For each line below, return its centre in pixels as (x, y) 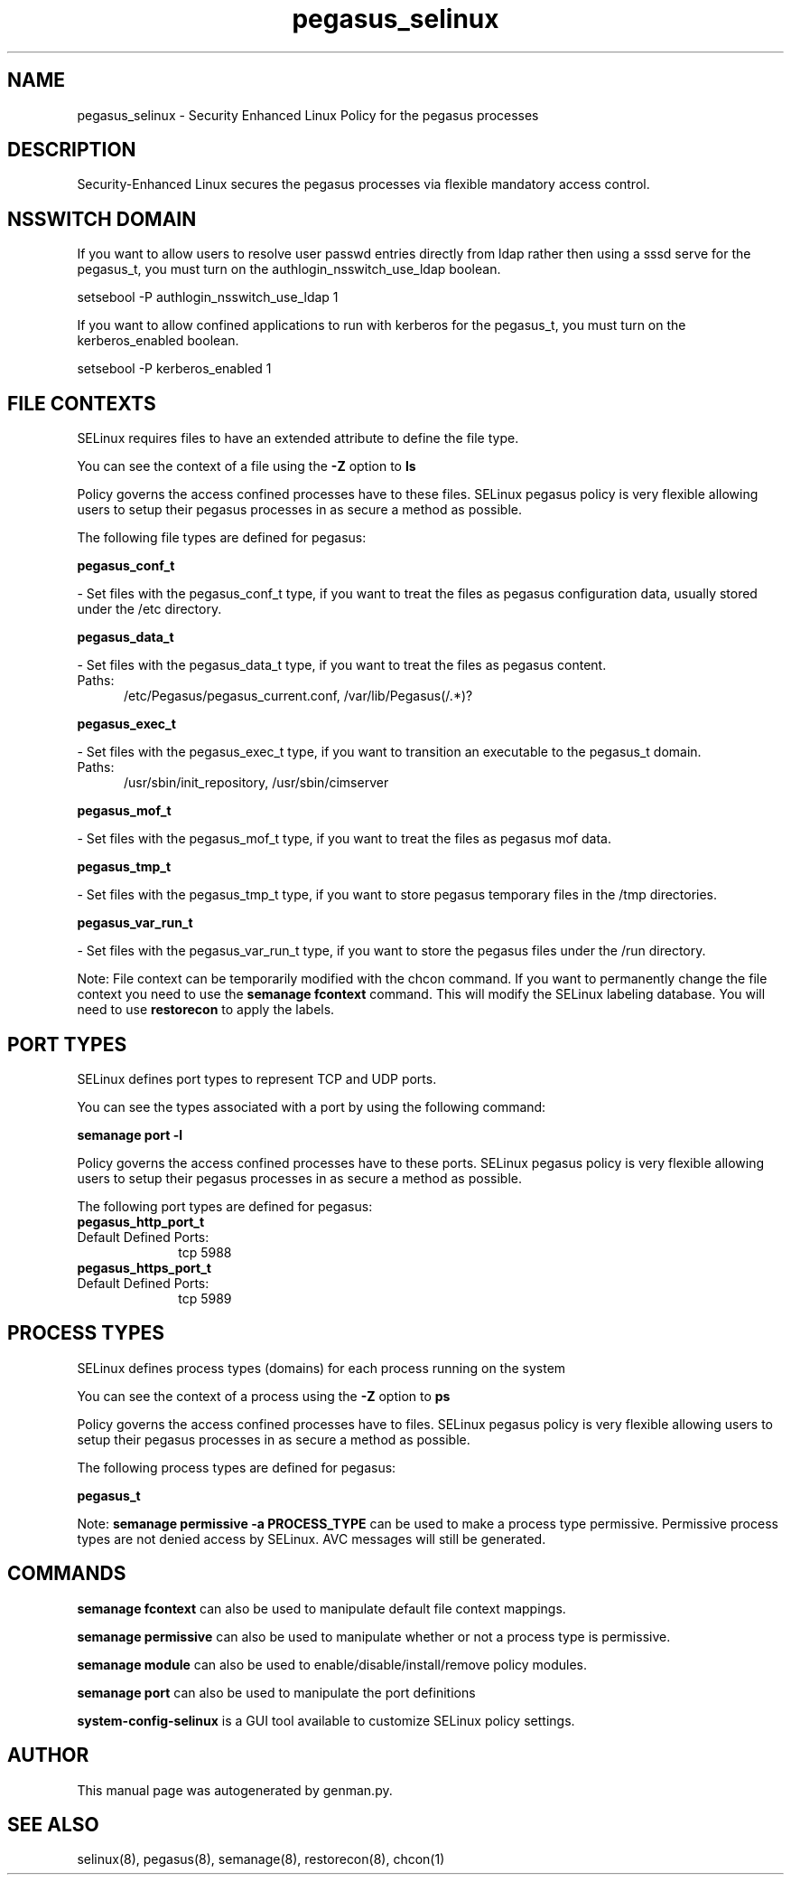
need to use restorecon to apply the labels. (206, 1010)
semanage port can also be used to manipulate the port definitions (276, 1692)
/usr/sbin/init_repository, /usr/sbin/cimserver (256, 783)
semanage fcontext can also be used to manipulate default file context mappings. (321, 1608)
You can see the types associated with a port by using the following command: (312, 1106)
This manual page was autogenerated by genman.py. (235, 1790)
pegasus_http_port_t (141, 1221)
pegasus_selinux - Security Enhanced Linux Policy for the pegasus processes (308, 115)
